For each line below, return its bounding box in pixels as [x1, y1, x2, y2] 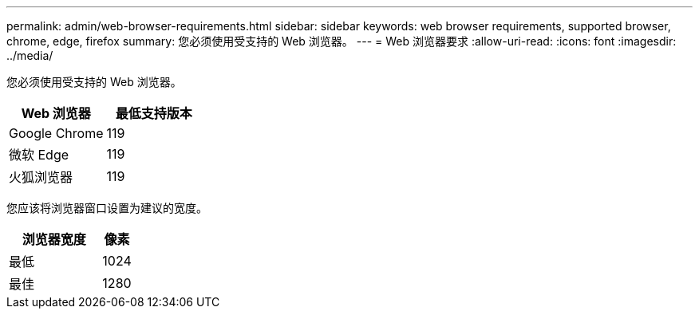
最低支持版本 [115, 105, 192, 121]
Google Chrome [9, 125, 104, 141]
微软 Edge [9, 147, 69, 163]
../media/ [6, 49, 53, 62]
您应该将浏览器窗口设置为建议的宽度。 [6, 201, 207, 215]
